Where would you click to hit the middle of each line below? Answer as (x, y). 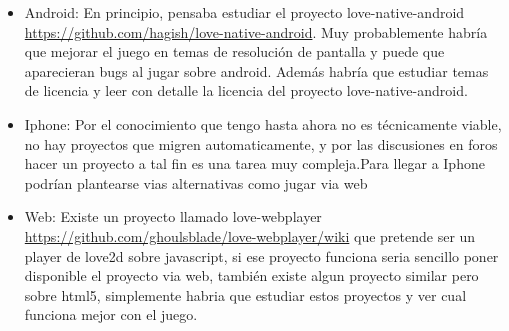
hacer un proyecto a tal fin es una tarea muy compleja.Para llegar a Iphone (254, 163)
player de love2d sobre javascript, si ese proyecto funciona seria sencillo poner (261, 255)
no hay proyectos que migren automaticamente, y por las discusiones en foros (261, 143)
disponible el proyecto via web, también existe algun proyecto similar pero (251, 275)
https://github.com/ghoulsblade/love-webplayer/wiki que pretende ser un (250, 235)
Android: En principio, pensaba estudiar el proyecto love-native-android (244, 12)
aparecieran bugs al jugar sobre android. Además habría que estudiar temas (256, 70)
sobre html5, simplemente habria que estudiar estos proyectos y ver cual (245, 294)
